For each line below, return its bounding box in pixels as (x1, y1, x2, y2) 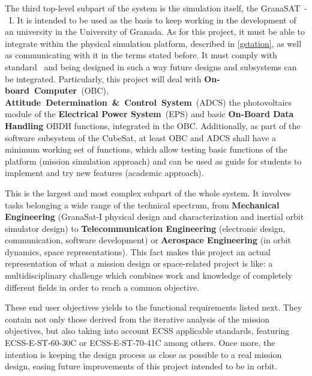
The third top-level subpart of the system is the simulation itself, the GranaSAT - (5, 2, 307, 14)
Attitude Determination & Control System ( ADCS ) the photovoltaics (5, 96, 292, 108)
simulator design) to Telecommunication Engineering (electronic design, (5, 222, 286, 234)
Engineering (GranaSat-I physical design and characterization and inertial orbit (5, 210, 304, 223)
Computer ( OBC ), (34, 84, 109, 97)
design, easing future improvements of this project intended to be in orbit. (5, 360, 277, 372)
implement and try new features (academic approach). (5, 166, 204, 179)
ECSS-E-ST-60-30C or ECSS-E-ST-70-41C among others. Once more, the (5, 336, 275, 349)
